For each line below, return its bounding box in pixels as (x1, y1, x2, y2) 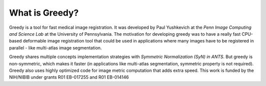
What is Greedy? (9, 7, 79, 18)
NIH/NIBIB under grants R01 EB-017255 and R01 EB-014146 (9, 74, 129, 80)
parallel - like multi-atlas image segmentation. (9, 44, 102, 51)
